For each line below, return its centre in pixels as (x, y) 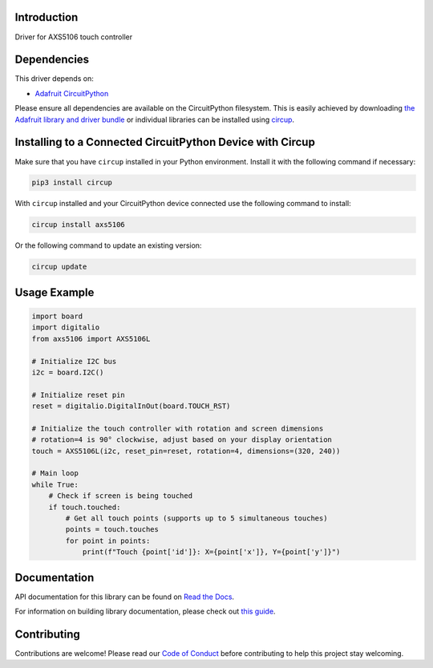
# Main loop (55, 474)
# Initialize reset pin (79, 395)
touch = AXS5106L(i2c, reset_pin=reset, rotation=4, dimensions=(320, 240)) (186, 451)
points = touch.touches (112, 530)
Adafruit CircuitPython (72, 93)
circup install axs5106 (79, 225)
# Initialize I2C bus (74, 361)
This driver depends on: (54, 79)
